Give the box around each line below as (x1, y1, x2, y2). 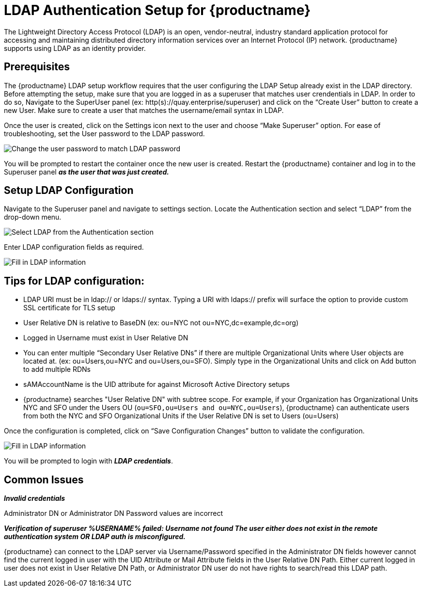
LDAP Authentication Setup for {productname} (4, 2, 311, 18)
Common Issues (4, 473, 84, 486)
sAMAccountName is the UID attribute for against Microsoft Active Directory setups (23, 380, 290, 389)
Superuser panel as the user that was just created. (4, 167, 170, 176)
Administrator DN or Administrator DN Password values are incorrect (4, 509, 223, 518)
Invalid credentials (4, 494, 65, 503)
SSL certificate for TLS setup (23, 303, 115, 312)
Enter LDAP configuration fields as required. (4, 243, 144, 252)
